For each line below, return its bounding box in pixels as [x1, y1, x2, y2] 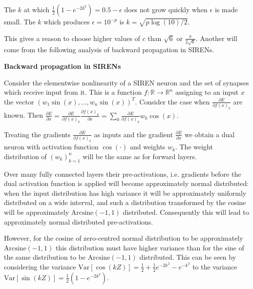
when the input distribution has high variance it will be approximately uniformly [4, 187, 247, 198]
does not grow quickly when [124, 4, 208, 14]
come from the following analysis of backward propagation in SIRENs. [4, 44, 214, 55]
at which [23, 4, 50, 14]
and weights [129, 142, 166, 152]
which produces [43, 17, 90, 26]
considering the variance [4, 261, 76, 271]
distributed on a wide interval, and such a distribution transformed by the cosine [4, 197, 246, 207]
